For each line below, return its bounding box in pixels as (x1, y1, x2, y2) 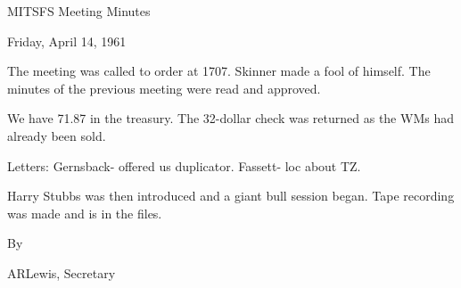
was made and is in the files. (7, 203, 162, 222)
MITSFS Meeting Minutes (7, 2, 151, 20)
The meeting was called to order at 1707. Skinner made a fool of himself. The (7, 62, 431, 80)
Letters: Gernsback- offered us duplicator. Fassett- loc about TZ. (7, 156, 361, 175)
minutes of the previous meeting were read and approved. (7, 78, 321, 97)
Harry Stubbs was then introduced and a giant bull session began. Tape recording (7, 186, 455, 205)
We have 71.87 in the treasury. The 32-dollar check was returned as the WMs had (7, 109, 454, 128)
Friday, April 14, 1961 (7, 31, 127, 50)
